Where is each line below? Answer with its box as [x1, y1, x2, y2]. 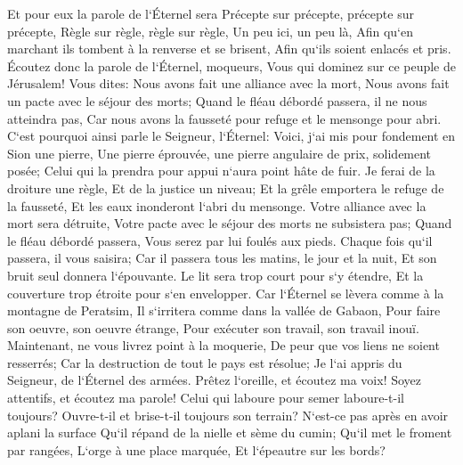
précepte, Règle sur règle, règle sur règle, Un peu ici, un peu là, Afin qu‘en [7, 21, 413, 40]
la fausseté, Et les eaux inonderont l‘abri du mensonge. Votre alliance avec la [7, 196, 426, 215]
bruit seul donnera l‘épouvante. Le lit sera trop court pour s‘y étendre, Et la [7, 265, 424, 284]
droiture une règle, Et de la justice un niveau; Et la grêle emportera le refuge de [7, 178, 444, 197]
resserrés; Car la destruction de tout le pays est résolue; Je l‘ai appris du [7, 353, 402, 371]
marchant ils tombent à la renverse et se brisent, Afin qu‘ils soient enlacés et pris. [7, 39, 451, 58]
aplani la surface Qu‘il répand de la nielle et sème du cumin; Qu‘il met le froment [7, 423, 452, 442]
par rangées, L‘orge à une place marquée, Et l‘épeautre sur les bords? [7, 440, 386, 459]
